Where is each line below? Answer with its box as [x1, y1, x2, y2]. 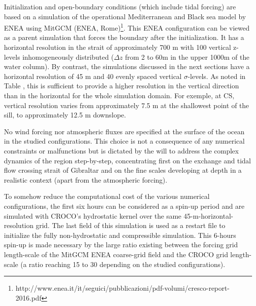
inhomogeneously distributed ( [22, 51, 114, 62]
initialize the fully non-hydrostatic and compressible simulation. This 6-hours [4, 229, 236, 240]
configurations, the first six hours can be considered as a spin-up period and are [4, 200, 245, 211]
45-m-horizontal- [183, 210, 233, 221]
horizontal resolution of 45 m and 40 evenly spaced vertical [4, 71, 182, 81]
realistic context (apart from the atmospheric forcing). [4, 174, 167, 185]
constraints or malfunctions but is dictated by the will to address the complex [4, 145, 239, 155]
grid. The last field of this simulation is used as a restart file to [35, 220, 225, 230]
